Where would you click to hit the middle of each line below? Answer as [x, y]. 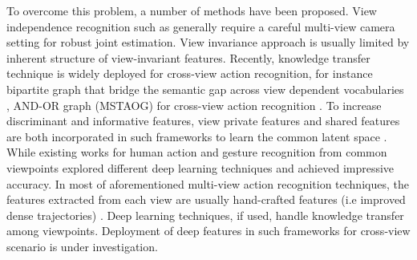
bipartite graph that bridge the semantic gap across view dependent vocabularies [205, 89]
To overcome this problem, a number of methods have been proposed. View [192, 10]
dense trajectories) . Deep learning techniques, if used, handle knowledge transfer [205, 215]
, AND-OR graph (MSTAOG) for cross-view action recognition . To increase [194, 105]
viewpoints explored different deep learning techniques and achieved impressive [200, 167]
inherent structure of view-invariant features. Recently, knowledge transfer [188, 57]
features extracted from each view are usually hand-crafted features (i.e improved [206, 199]
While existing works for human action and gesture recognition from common [197, 152]
